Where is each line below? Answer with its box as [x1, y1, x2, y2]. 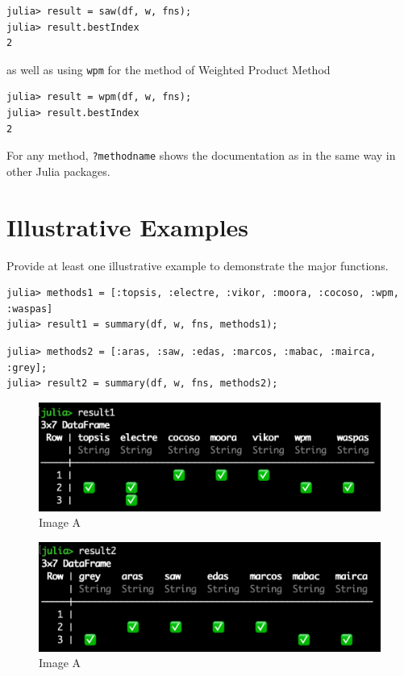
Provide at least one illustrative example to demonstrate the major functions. [6, 257, 389, 273]
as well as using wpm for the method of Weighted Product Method [6, 61, 331, 77]
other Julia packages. [6, 162, 110, 179]
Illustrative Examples [6, 210, 249, 243]
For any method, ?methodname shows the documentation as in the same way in [6, 147, 396, 164]
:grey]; [6, 361, 48, 373]
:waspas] [6, 303, 53, 315]
